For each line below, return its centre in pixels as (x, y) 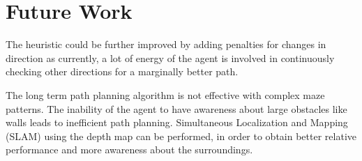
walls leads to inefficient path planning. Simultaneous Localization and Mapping (177, 122)
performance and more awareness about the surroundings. (129, 149)
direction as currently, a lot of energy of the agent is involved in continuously (170, 58)
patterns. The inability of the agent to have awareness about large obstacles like (176, 108)
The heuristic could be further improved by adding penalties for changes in (166, 44)
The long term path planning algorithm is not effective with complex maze (165, 94)
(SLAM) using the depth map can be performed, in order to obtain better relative (181, 136)
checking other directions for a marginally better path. (122, 71)
